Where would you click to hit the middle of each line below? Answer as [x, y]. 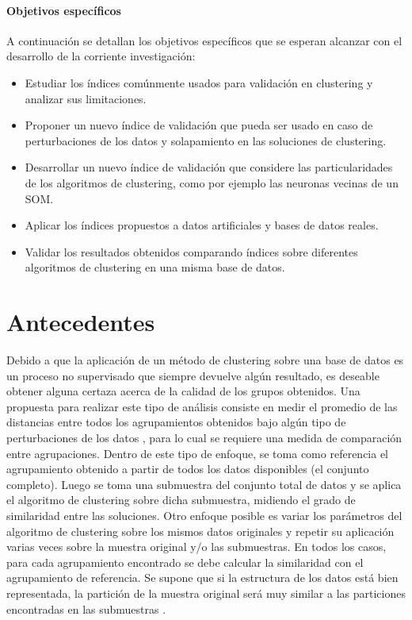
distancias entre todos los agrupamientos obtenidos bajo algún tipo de [176, 422]
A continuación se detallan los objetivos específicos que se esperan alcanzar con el [204, 40]
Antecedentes [81, 322]
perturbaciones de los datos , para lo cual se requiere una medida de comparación [204, 438]
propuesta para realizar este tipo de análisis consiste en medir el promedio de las [202, 406]
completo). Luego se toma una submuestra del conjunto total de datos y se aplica [204, 484]
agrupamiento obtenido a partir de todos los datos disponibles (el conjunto [188, 469]
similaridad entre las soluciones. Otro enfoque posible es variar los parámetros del [204, 515]
